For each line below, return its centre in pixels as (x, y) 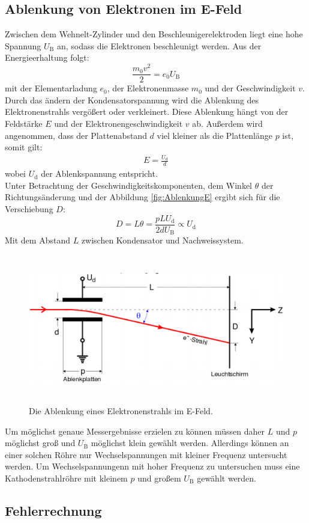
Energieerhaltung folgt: (47, 57)
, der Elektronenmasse (148, 88)
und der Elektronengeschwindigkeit (118, 123)
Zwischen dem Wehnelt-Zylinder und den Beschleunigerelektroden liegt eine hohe (154, 34)
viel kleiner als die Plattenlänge (214, 135)
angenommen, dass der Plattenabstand (76, 135)
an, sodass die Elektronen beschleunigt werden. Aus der (159, 45)
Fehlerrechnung (53, 510)
